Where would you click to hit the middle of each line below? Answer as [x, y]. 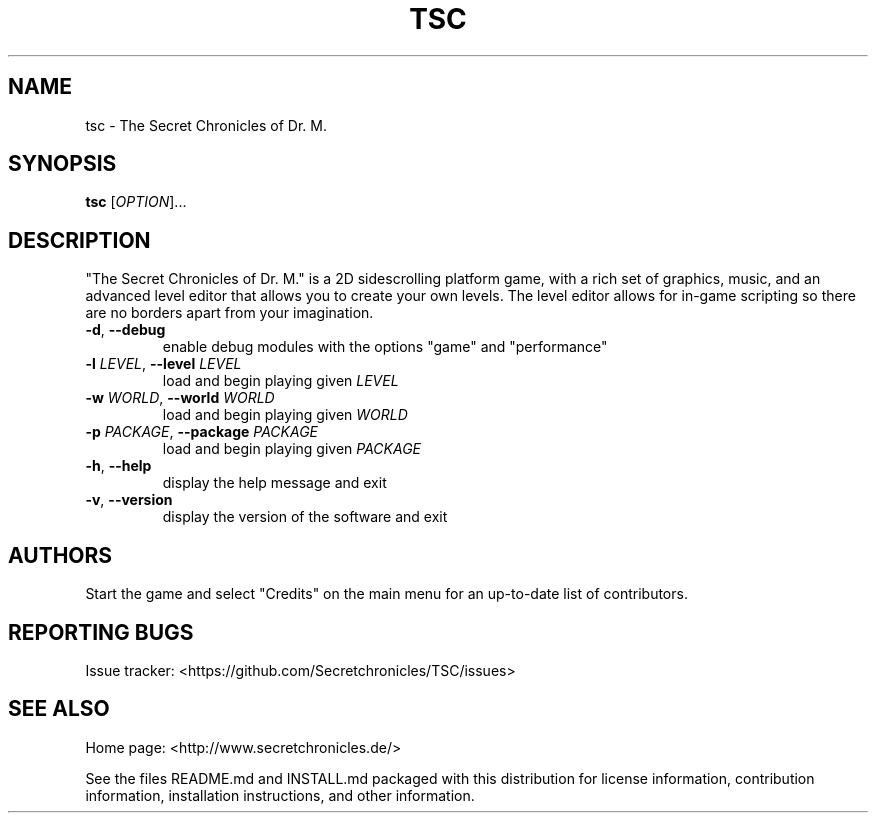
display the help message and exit [274, 483]
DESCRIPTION [79, 240]
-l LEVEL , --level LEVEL [163, 364]
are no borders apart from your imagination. [229, 313]
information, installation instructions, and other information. [280, 795]
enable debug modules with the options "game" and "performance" [385, 347]
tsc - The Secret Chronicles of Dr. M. [206, 125]
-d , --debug [125, 330]
